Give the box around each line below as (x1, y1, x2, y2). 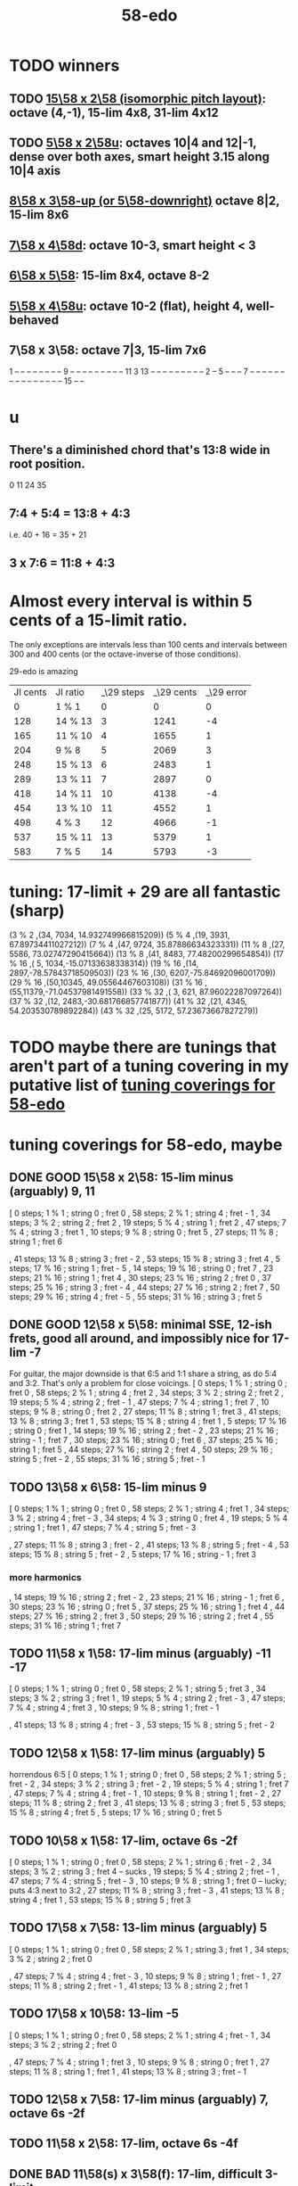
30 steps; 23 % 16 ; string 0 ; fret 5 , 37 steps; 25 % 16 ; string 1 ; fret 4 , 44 (9, 1601, 286, 1612)
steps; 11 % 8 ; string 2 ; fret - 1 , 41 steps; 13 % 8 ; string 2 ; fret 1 (9, 1980, 249, 1991)
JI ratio (55, 686, 85, 698)
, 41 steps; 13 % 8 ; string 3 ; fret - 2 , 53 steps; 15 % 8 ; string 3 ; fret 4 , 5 (9, 1253, 281, 1264)
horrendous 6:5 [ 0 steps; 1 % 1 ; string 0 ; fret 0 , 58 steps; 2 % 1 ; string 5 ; (9, 1769, 286, 1780)
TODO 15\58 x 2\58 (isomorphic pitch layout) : (9, 91, 267, 106)
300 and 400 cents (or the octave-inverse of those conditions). (9, 648, 242, 660)
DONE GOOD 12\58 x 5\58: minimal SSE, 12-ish (9, 1317, 273, 1332)
